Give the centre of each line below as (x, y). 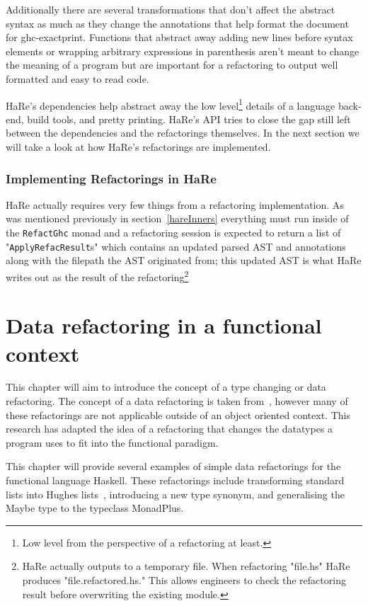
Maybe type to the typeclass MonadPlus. (95, 508)
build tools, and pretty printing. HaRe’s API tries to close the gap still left (189, 119)
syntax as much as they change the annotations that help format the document (177, 23)
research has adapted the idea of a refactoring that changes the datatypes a (169, 429)
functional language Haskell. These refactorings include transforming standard (175, 480)
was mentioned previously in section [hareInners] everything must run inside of (177, 218)
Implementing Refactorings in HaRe (111, 178)
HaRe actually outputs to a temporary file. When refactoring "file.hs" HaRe (186, 566)
